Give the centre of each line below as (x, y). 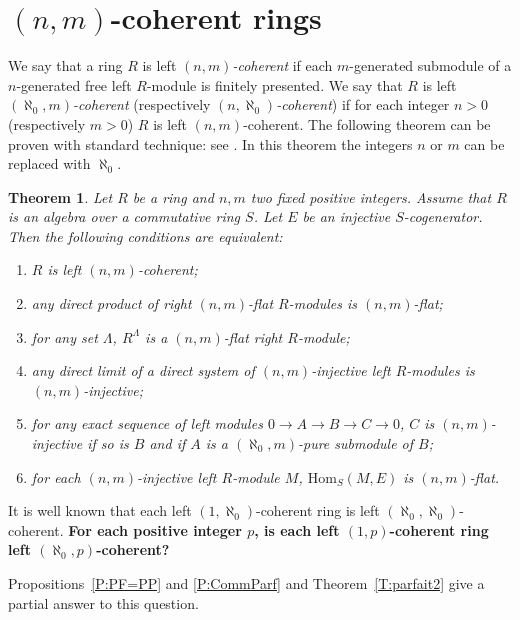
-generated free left (74, 84)
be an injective (346, 216)
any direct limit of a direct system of (143, 370)
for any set (64, 336)
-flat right (253, 336)
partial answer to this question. (103, 602)
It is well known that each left (100, 510)
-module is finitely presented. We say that (274, 84)
